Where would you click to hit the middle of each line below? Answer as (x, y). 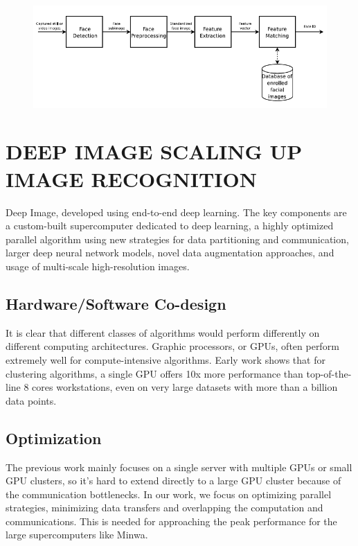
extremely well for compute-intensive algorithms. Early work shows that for (165, 359)
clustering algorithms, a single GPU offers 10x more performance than (154, 373)
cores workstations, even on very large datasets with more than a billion (185, 387)
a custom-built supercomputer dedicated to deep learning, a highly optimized (170, 226)
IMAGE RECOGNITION (131, 178)
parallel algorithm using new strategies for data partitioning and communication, (177, 239)
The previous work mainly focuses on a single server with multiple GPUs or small (179, 467)
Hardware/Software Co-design (116, 303)
